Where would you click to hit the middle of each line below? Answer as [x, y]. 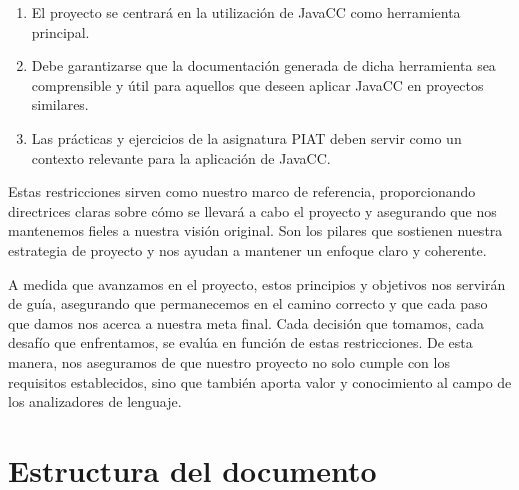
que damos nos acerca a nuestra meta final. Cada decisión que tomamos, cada [246, 322]
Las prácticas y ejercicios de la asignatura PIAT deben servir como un [246, 137]
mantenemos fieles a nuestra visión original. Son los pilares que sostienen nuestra [255, 230]
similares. [60, 104]
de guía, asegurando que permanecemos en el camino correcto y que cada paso [248, 303]
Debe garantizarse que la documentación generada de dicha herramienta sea [263, 65]
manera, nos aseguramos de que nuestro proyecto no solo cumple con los [229, 361]
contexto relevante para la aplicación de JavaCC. [181, 157]
